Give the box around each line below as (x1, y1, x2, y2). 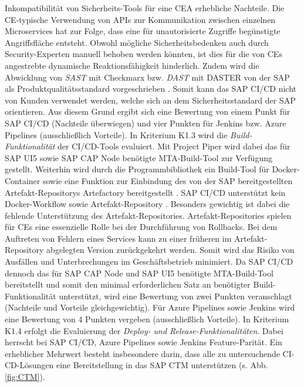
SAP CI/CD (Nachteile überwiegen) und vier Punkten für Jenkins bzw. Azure (5, 116, 286, 129)
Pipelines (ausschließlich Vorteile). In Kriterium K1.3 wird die (5, 128, 228, 141)
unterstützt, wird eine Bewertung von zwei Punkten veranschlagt (59, 289, 292, 302)
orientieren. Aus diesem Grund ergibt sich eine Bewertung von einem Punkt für (5, 105, 291, 118)
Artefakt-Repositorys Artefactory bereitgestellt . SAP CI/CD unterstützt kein (5, 186, 286, 198)
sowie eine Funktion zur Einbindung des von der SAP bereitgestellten (42, 174, 293, 186)
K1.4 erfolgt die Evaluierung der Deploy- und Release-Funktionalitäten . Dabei (5, 324, 283, 336)
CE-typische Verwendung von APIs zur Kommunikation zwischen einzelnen (5, 13, 276, 25)
